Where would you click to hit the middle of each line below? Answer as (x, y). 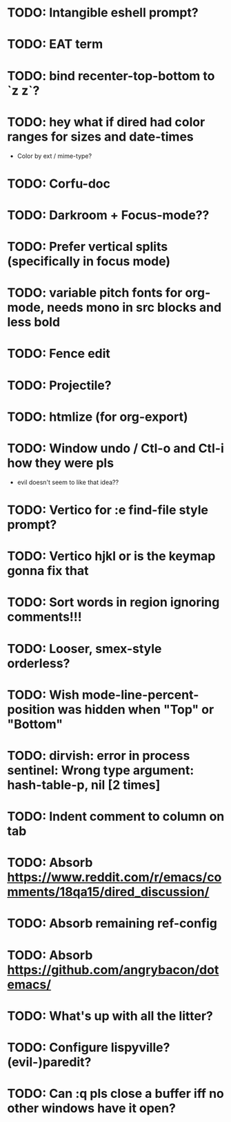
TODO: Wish (43, 695)
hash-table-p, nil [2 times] (84, 785)
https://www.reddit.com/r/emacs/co (114, 878)
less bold (34, 322)
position (31, 709)
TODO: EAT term (55, 44)
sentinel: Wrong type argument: (101, 770)
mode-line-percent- (140, 695)
